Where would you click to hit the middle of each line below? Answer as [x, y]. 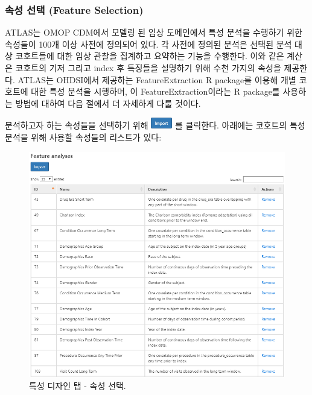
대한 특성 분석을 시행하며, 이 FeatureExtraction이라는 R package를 [155, 91]
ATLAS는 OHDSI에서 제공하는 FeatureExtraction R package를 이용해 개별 [157, 79]
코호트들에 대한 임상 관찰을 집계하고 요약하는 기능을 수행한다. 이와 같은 [150, 56]
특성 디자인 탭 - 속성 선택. [78, 386]
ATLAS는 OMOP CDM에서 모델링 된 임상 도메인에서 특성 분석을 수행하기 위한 [154, 32]
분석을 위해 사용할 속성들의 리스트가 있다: [83, 137]
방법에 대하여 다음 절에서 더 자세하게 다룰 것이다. [108, 103]
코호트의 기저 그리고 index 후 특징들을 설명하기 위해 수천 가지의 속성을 [148, 68]
